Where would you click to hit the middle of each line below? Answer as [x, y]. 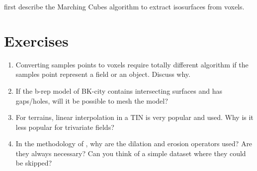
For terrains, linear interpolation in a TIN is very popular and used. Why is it [134, 117]
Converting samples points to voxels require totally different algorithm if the [132, 64]
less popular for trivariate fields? [65, 127]
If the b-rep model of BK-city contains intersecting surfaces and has [119, 90]
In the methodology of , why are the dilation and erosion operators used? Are [134, 143]
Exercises [36, 40]
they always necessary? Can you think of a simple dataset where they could [131, 153]
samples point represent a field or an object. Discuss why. [103, 74]
